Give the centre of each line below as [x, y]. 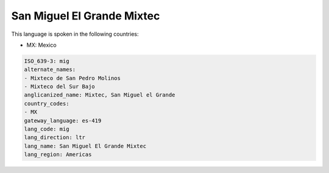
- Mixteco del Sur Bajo [60, 87]
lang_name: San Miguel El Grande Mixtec [85, 146]
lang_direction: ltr [55, 137]
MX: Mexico [42, 45]
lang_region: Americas [58, 154]
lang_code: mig [47, 129]
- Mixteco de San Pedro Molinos [73, 78]
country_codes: [47, 103]
